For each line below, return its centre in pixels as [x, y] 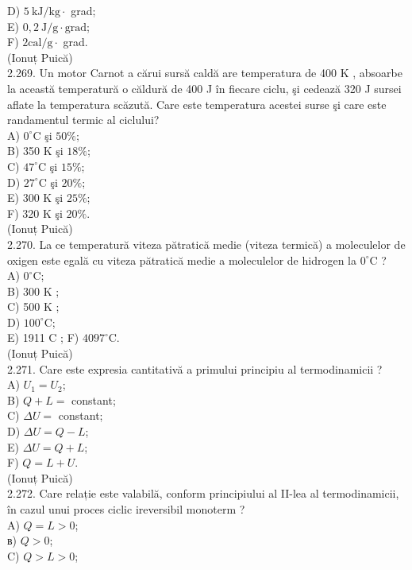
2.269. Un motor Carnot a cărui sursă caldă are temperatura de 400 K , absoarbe [205, 73]
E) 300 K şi [35, 198]
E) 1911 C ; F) [43, 337]
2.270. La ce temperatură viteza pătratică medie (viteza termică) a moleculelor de [206, 244]
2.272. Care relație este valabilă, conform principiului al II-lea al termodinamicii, [203, 493]
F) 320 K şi [35, 213]
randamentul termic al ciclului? [83, 120]
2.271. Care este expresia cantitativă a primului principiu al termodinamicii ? [195, 368]
